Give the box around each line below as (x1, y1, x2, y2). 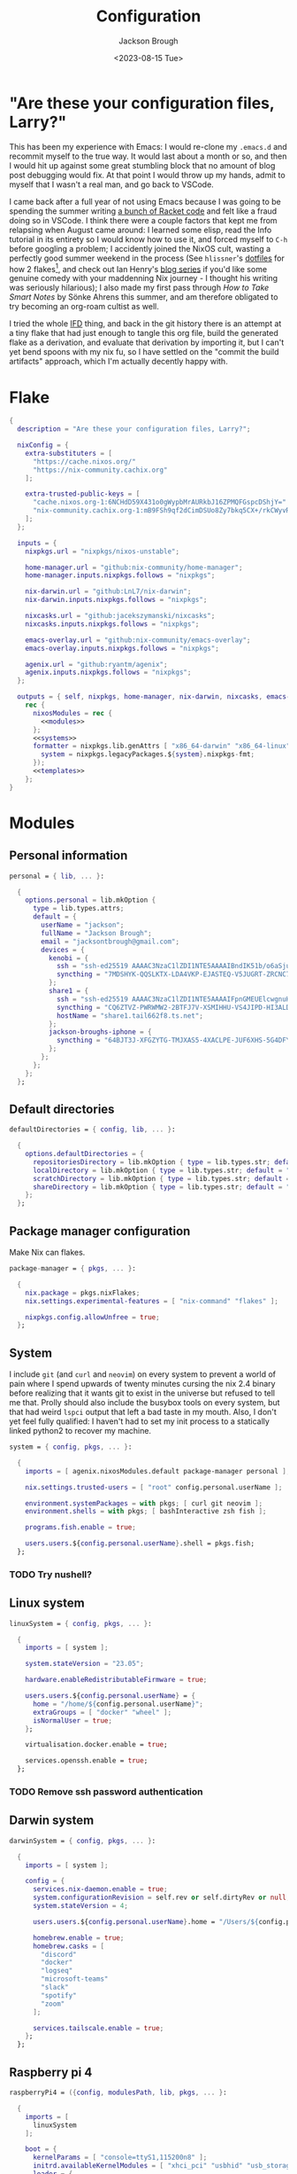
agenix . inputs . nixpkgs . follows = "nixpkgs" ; (25, 668, 192, 677)
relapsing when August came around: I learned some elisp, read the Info (9, 224, 272, 235)
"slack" (41, 1983, 69, 1992)
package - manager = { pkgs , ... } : (9, 1264, 137, 1273)
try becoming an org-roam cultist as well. (9, 301, 159, 312)
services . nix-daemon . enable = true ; (32, 1885, 168, 1894)
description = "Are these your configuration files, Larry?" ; (17, 425, 251, 434)
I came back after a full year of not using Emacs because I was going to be (9, 196, 281, 207)
